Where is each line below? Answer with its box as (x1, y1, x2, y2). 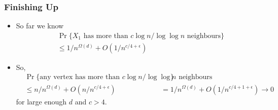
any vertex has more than (40, 74, 120, 81)
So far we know (16, 20, 64, 31)
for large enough (16, 96, 67, 106)
